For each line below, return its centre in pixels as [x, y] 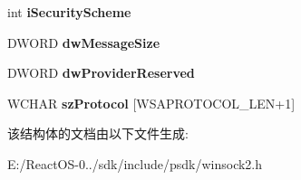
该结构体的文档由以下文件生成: [98, 133]
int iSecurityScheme [69, 12]
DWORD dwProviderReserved [101, 73]
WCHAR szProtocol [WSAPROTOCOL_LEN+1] [151, 103]
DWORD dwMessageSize [84, 42]
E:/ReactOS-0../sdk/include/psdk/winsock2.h [135, 163]
